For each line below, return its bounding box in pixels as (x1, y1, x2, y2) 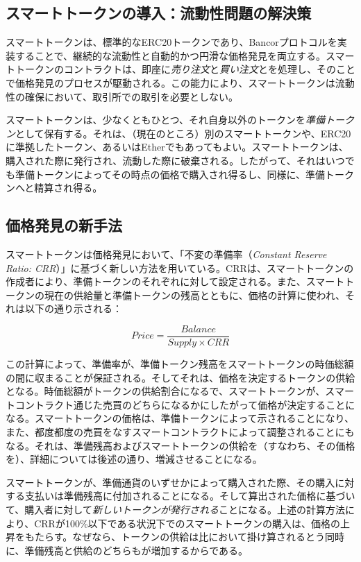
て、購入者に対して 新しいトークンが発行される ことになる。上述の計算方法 (6, 502, 345, 516)
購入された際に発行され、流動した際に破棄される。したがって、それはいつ (6, 153, 345, 167)
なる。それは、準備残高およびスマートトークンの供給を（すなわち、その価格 (6, 438, 355, 452)
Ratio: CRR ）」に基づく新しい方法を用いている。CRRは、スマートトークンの (6, 260, 354, 275)
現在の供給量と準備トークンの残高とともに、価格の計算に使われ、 (44, 287, 346, 302)
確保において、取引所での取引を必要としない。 (24, 89, 238, 103)
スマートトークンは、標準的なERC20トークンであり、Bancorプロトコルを (6, 35, 337, 49)
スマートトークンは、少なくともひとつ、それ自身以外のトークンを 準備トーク (6, 112, 355, 127)
